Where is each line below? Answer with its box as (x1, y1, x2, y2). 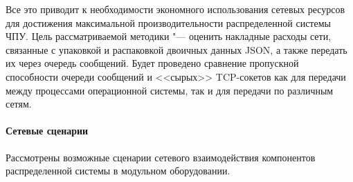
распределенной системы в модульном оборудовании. (6, 163, 230, 178)
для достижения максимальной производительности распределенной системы (6, 15, 331, 30)
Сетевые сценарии (6, 123, 89, 138)
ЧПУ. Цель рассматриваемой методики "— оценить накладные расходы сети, (6, 29, 332, 43)
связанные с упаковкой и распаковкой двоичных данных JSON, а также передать (6, 42, 347, 57)
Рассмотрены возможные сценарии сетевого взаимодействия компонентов (6, 150, 316, 164)
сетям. (6, 97, 32, 111)
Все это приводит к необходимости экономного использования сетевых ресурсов (6, 2, 345, 16)
